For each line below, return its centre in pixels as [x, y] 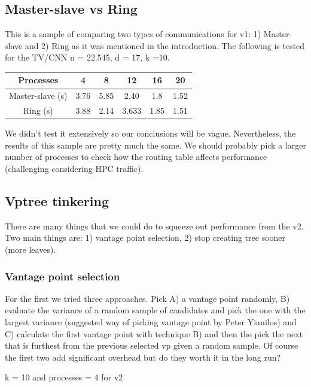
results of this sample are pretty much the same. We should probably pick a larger [155, 145]
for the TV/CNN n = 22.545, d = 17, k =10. [87, 57]
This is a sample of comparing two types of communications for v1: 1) [133, 34]
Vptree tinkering [57, 201]
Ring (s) [38, 111]
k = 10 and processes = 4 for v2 [64, 377]
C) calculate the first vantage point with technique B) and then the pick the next [154, 333]
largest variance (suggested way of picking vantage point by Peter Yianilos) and [151, 322]
